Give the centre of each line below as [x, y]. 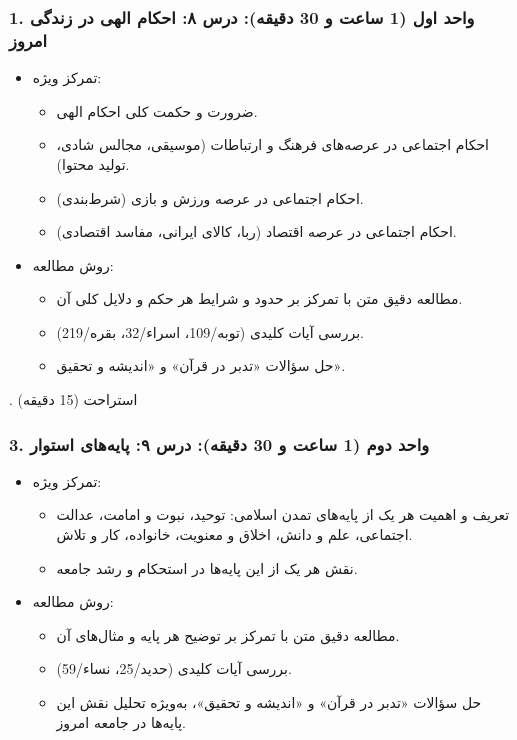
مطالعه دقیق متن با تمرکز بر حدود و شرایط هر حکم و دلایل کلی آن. [259, 298]
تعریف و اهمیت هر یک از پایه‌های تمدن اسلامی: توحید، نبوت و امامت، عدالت [283, 514]
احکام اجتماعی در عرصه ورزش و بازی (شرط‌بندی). [210, 197]
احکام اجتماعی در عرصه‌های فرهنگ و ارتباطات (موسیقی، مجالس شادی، [272, 144]
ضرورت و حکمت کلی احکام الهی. [157, 110]
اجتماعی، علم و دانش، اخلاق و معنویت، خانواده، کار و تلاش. [234, 534]
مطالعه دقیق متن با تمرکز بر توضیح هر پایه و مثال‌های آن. [228, 634]
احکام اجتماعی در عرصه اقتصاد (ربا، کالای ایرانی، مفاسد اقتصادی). [256, 231]
